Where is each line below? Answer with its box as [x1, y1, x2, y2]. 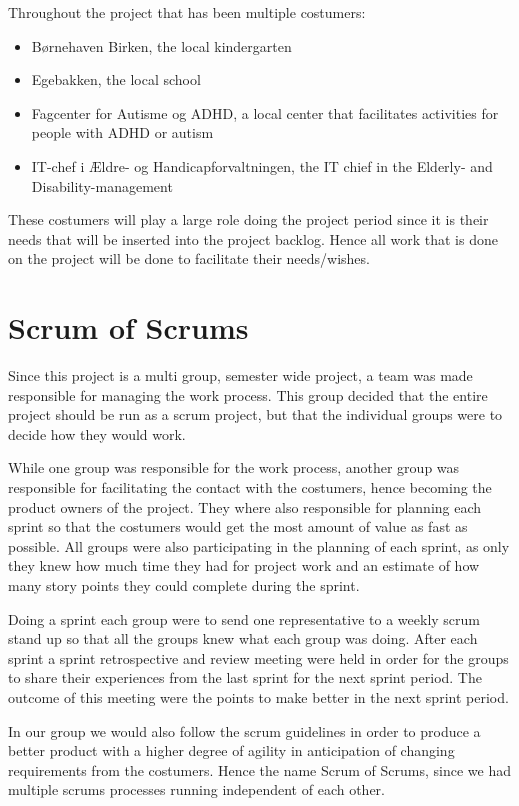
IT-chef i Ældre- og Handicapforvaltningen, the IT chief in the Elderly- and [31, 155, 493, 176]
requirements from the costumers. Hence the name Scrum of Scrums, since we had [8, 759, 511, 780]
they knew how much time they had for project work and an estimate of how [8, 555, 480, 576]
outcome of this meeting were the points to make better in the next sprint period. [8, 686, 509, 707]
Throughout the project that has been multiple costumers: [8, 2, 366, 22]
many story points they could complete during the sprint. [8, 575, 360, 595]
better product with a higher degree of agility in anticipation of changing [8, 740, 455, 761]
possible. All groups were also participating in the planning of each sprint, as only [8, 535, 510, 556]
